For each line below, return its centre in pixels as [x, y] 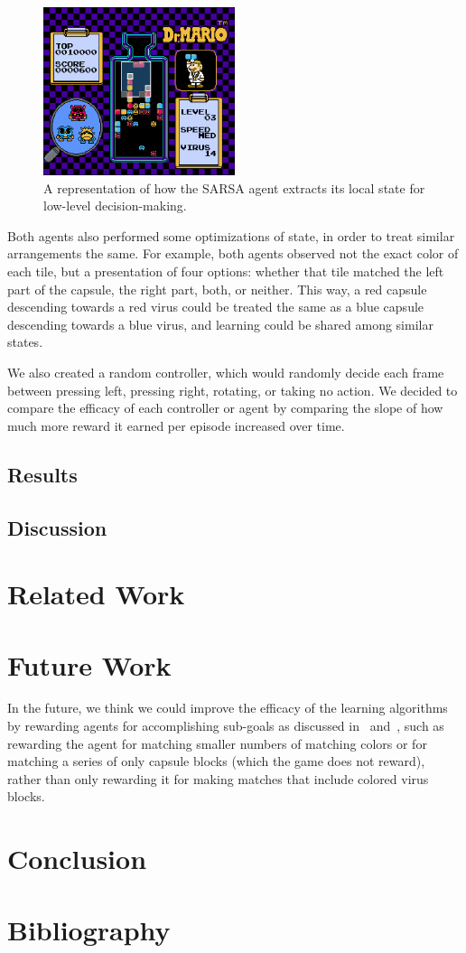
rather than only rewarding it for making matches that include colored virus [218, 778]
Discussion [57, 527]
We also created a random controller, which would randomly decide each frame [226, 373]
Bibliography [89, 929]
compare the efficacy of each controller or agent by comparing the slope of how [225, 408]
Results [42, 474]
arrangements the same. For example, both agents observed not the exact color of [233, 253]
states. [25, 342]
